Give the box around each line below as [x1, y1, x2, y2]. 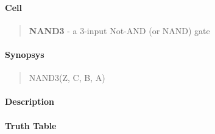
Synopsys [5, 48, 44, 60]
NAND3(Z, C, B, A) [29, 71, 105, 84]
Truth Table [5, 119, 57, 132]
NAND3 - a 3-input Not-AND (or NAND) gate [29, 24, 210, 37]
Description [5, 95, 55, 108]
